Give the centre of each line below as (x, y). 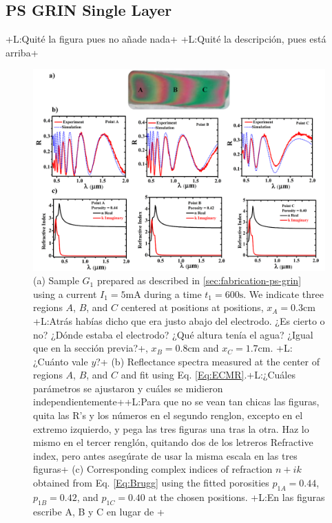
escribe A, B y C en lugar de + (99, 511)
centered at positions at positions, (192, 307)
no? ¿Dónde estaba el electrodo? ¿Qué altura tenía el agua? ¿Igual (173, 334)
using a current (65, 293)
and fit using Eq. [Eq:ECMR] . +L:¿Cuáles (208, 375)
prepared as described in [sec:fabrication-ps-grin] (199, 280)
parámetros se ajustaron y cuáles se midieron (128, 388)
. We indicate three (283, 293)
